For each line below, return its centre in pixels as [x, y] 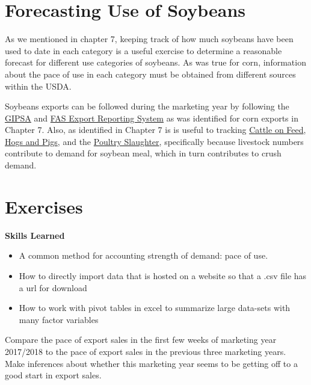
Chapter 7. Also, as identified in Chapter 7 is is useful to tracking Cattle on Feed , [155, 130]
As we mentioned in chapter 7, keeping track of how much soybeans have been [149, 39]
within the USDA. [38, 86]
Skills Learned [35, 235]
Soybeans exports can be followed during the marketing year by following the [147, 106]
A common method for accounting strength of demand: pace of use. [143, 255]
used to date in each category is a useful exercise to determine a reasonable [143, 50]
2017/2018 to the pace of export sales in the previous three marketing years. [146, 351]
